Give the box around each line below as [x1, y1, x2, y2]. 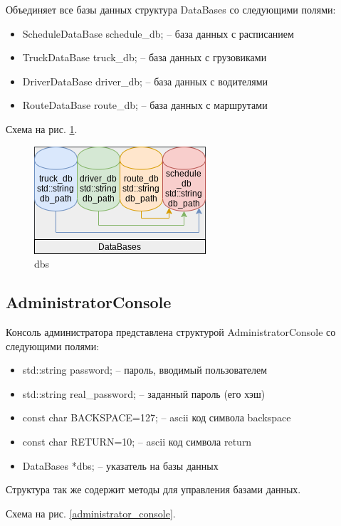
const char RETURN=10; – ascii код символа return [22, 433, 252, 448]
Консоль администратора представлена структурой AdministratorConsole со [6, 324, 336, 339]
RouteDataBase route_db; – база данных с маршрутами [22, 98, 268, 112]
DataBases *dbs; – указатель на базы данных [22, 458, 219, 473]
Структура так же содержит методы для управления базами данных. [6, 482, 301, 497]
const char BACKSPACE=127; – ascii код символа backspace [22, 410, 291, 425]
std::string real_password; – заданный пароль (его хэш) [22, 386, 266, 401]
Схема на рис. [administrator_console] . [6, 505, 176, 520]
